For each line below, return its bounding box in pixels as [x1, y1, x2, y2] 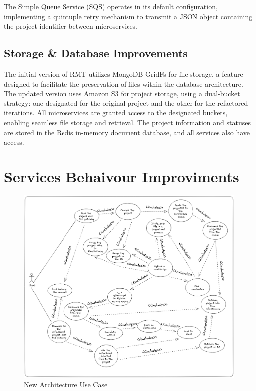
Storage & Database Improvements [4, 45, 188, 61]
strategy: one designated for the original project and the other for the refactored [4, 98, 248, 108]
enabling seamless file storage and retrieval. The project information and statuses [4, 117, 251, 127]
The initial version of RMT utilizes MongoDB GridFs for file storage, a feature [4, 68, 243, 79]
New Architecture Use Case [24, 379, 108, 390]
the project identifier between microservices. [4, 21, 138, 31]
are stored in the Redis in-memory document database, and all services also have [4, 127, 250, 137]
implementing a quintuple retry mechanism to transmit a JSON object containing [4, 11, 253, 21]
